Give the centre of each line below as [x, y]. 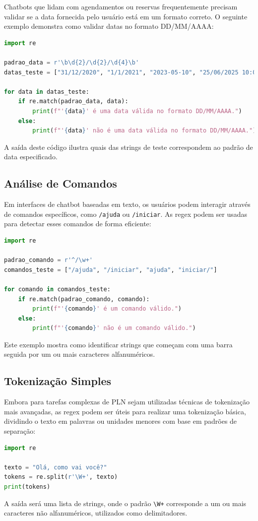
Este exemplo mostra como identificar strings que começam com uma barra [118, 344]
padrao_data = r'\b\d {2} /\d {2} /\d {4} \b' [72, 62]
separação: [20, 431]
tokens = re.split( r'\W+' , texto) [61, 477]
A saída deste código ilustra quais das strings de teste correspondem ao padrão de [129, 147]
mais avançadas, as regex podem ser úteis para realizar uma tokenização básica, [125, 411]
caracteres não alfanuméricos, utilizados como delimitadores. [96, 513]
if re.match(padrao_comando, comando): [84, 299]
